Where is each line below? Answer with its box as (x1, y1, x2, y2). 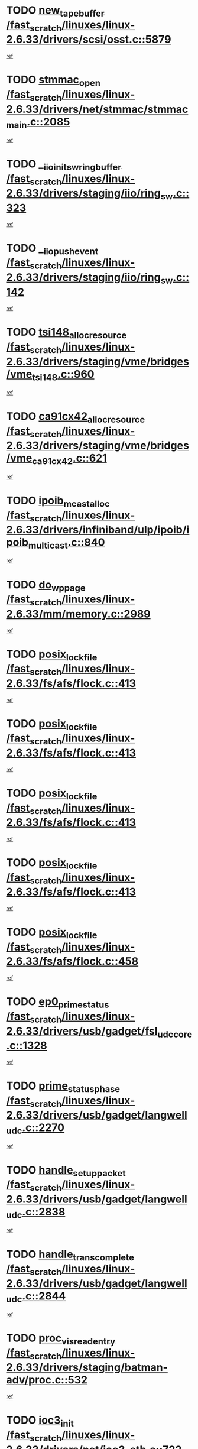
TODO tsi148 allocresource (6, 326, 127, 341)
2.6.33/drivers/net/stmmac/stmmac (6, 102, 189, 116)
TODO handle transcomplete (6, 1247, 135, 1263)
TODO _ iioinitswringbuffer (6, 157, 122, 173)
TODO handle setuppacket (6, 1163, 126, 1179)
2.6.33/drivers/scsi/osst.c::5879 (6, 33, 171, 46)
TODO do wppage (6, 578, 86, 594)
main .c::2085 (6, 115, 70, 131)
